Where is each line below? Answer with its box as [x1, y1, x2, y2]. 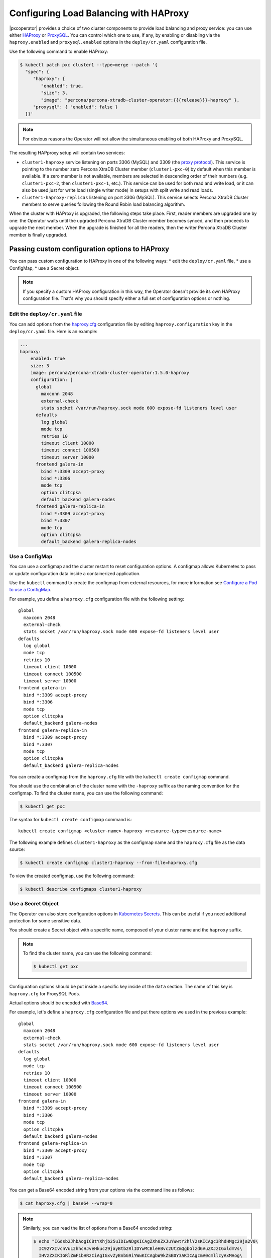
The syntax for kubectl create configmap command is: [9, 816, 132, 822]
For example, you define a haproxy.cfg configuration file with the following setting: [9, 596, 184, 602]
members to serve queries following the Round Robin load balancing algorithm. [22, 201, 185, 207]
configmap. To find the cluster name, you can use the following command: [9, 790, 163, 796]
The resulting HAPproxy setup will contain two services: [9, 150, 125, 156]
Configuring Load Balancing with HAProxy [9, 8, 189, 19]
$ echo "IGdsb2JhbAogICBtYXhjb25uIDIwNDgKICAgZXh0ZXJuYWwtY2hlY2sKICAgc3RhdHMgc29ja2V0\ [33, 1238, 258, 1244]
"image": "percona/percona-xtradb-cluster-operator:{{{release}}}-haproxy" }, [41, 97, 240, 103]
